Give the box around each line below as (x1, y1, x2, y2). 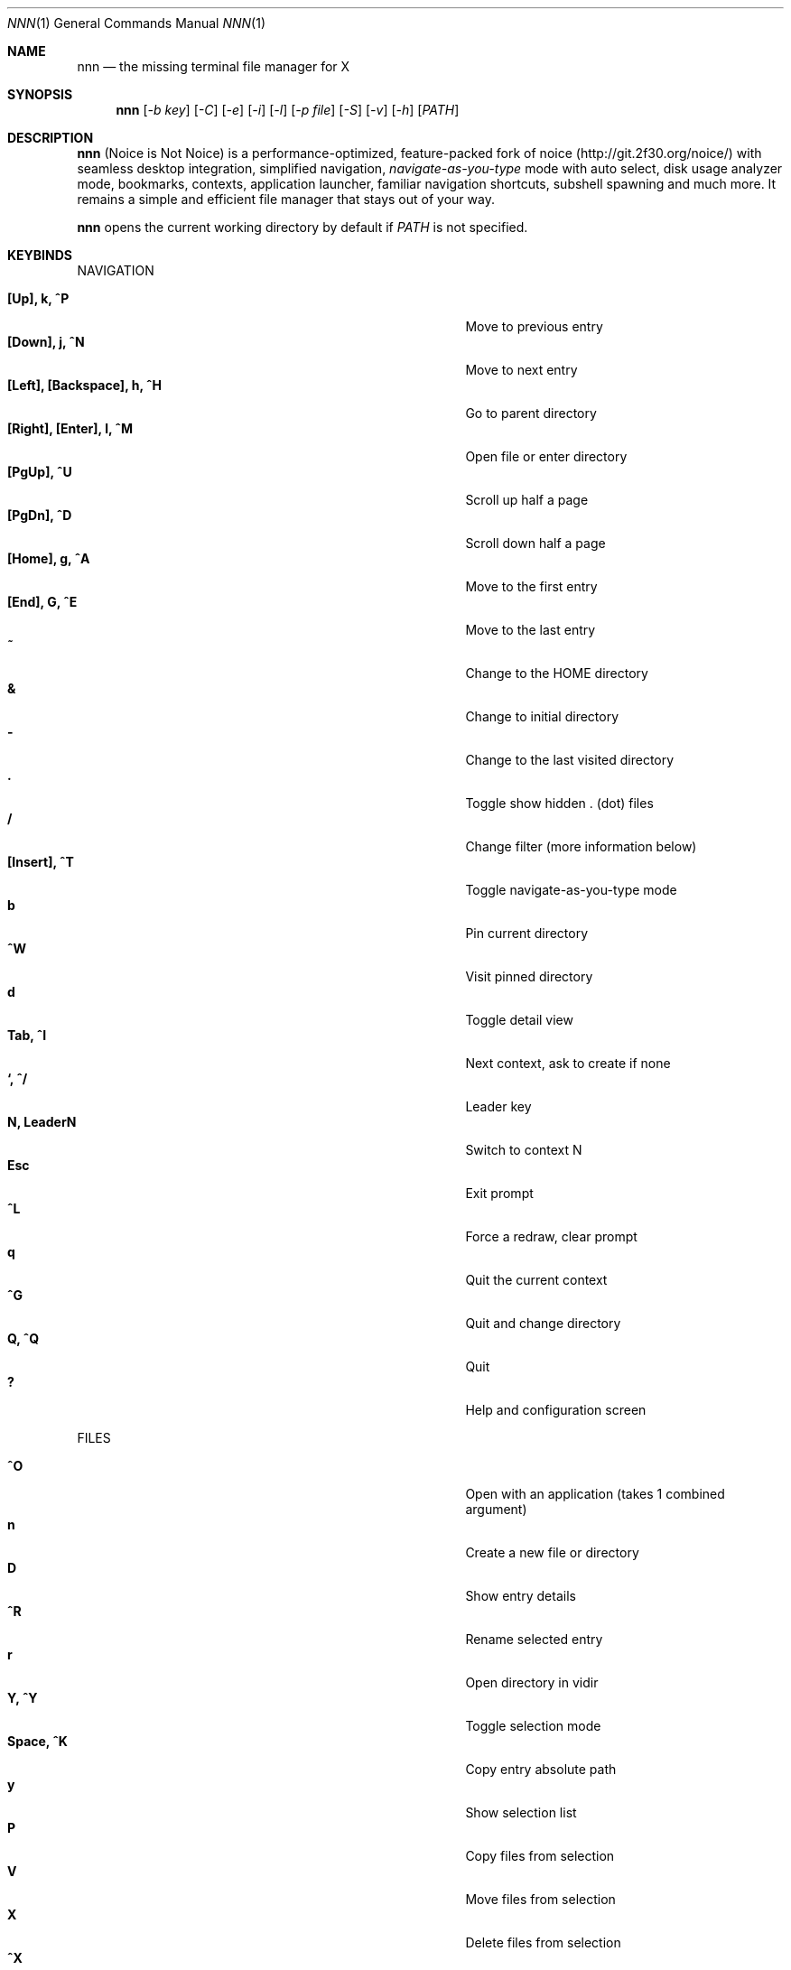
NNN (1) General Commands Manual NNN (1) (7, 15, 266, 31)
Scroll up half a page (465, 492, 589, 507)
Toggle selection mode (465, 1718, 601, 1733)
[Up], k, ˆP (7, 291, 70, 306)
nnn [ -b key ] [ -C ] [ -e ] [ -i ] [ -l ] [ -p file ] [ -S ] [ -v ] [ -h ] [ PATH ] (116, 102, 460, 117)
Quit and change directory (465, 1315, 621, 1331)
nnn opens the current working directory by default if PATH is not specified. (77, 219, 528, 235)
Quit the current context (465, 1272, 608, 1287)
